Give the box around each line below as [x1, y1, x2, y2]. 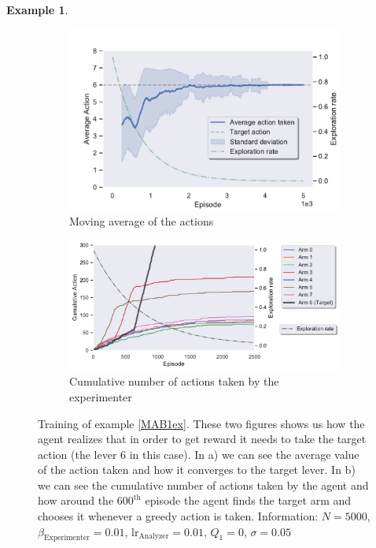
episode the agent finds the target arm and [145, 492, 352, 509]
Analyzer [138, 532, 169, 541]
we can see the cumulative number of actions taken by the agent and [38, 476, 369, 493]
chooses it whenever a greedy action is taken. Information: [38, 508, 319, 524]
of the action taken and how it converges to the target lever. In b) [38, 461, 356, 478]
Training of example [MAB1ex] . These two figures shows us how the [38, 415, 365, 431]
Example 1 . [6, 2, 68, 17]
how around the [38, 492, 114, 509]
